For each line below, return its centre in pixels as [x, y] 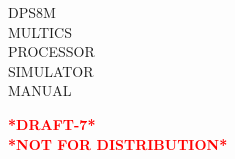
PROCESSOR [51, 51]
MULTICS [40, 31]
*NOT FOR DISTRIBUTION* [118, 143]
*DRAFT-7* [52, 123]
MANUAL [40, 90]
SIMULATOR [51, 70]
